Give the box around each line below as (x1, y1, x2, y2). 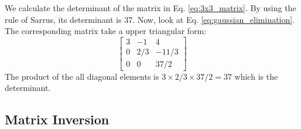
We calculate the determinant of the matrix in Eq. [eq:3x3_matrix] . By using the (5, 2, 296, 13)
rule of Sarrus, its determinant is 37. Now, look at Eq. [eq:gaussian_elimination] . (5, 13, 295, 25)
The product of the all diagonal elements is (5, 70, 159, 82)
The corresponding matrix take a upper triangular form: (5, 25, 207, 37)
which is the (234, 70, 278, 82)
